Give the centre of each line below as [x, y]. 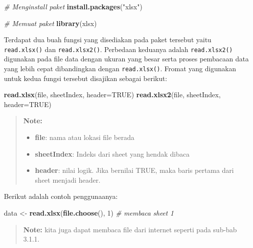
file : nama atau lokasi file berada [85, 137]
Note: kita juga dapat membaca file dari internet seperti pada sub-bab [130, 229]
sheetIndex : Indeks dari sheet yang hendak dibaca [112, 153]
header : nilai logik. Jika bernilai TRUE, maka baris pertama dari [134, 170]
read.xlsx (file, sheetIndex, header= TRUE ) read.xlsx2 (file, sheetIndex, [112, 95]
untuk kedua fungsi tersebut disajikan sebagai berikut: [86, 78]
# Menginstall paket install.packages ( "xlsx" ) [73, 6]
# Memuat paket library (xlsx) [50, 23]
